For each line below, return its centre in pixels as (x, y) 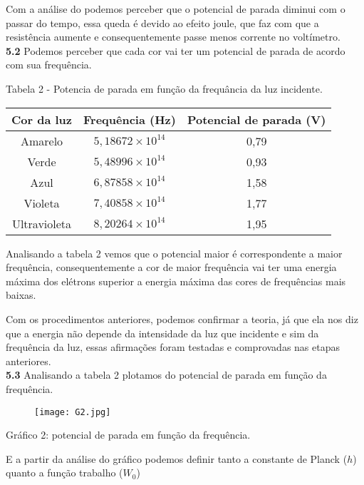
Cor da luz (42, 119)
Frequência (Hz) (130, 119)
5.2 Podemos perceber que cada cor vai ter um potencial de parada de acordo (176, 50)
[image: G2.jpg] (73, 412)
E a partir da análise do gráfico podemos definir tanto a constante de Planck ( (177, 458)
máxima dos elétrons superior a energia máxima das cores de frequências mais (176, 281)
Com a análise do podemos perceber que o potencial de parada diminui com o (176, 9)
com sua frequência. (49, 65)
